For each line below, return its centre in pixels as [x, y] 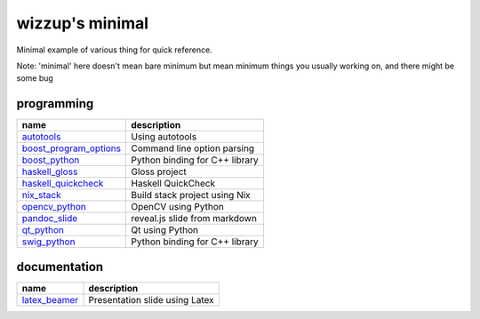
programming [55, 104]
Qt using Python [164, 230]
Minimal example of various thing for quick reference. [114, 50]
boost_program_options [72, 148]
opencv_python [54, 207]
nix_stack [41, 195]
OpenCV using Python [177, 207]
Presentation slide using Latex [151, 299]
